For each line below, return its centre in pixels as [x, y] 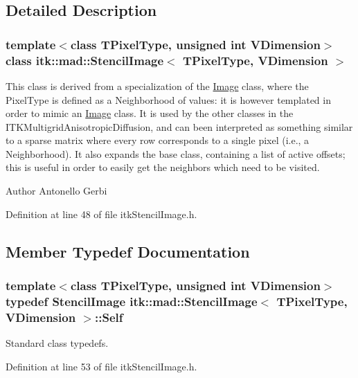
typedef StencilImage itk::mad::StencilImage [132, 301]
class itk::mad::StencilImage [85, 60]
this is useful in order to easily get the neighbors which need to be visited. [163, 167]
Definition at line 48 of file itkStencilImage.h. [101, 214]
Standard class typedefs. [57, 343]
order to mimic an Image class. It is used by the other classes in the [150, 113]
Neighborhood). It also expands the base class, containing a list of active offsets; [176, 153]
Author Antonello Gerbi [56, 191]
